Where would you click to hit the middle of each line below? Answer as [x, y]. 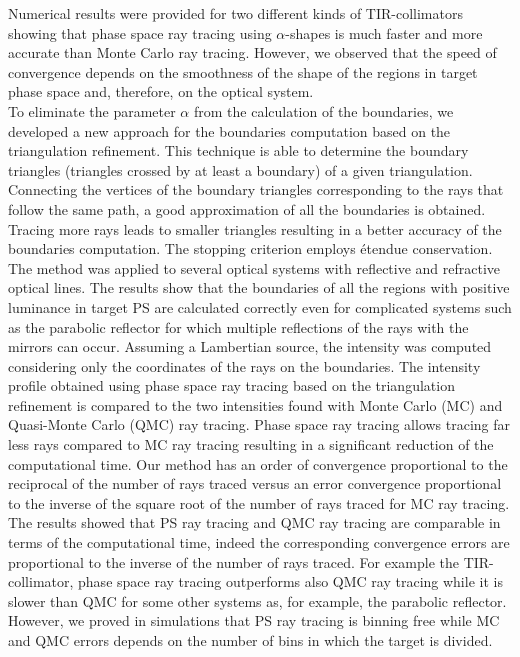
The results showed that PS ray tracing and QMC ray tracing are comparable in [254, 522]
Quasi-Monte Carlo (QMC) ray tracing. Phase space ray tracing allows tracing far [259, 424]
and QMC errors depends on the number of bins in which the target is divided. [250, 640]
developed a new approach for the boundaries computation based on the [229, 130]
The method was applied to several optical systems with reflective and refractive [254, 267]
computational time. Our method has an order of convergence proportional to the [258, 463]
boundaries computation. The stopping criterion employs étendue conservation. [250, 248]
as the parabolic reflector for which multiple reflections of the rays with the [238, 326]
